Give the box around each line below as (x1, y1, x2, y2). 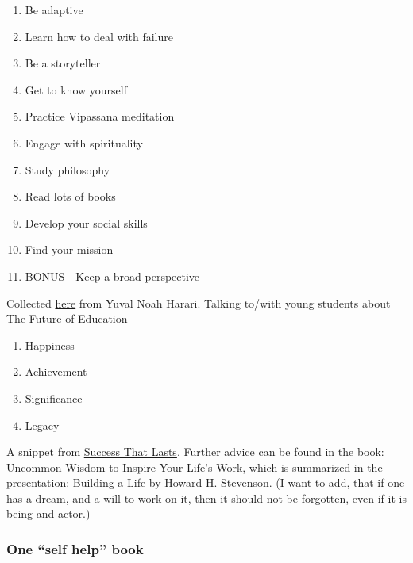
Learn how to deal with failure (25, 28, 173, 44)
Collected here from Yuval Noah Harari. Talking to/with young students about (6, 294, 391, 311)
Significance (25, 389, 83, 406)
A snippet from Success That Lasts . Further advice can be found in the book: (6, 443, 384, 460)
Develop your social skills (25, 214, 148, 231)
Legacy (25, 416, 60, 433)
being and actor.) (6, 505, 91, 522)
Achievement (25, 363, 87, 380)
